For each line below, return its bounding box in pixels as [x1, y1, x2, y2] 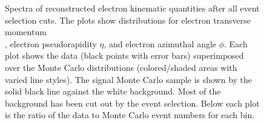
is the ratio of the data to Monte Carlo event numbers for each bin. [5, 108, 255, 121]
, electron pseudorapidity [5, 37, 97, 50]
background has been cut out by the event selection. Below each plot [5, 96, 260, 109]
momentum [5, 25, 47, 38]
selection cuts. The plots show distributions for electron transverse [5, 13, 251, 26]
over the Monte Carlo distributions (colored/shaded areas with [5, 61, 237, 73]
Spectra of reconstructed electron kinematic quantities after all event [5, 2, 260, 14]
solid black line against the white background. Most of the [5, 85, 221, 98]
